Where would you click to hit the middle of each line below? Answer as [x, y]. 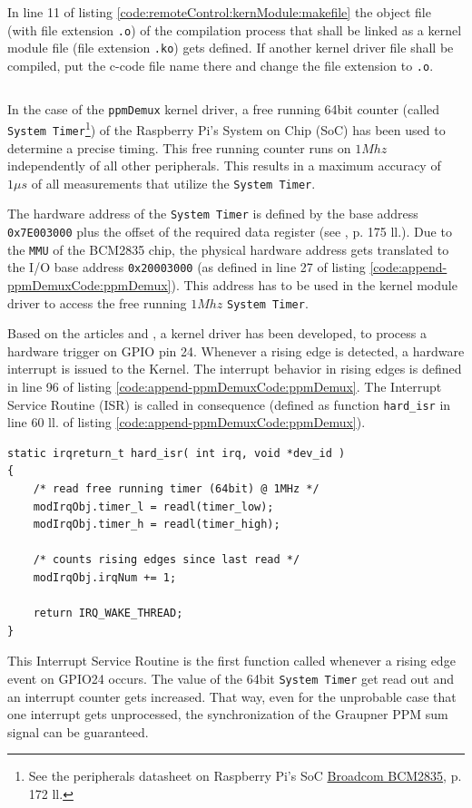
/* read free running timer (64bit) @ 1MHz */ [176, 489]
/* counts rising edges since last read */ [167, 560]
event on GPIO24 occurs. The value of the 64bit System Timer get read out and [231, 678]
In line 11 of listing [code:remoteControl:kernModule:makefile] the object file [219, 12]
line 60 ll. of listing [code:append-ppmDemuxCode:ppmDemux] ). [187, 422]
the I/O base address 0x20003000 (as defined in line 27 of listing [187, 267]
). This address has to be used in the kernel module [314, 285]
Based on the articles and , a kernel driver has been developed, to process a [217, 333]
